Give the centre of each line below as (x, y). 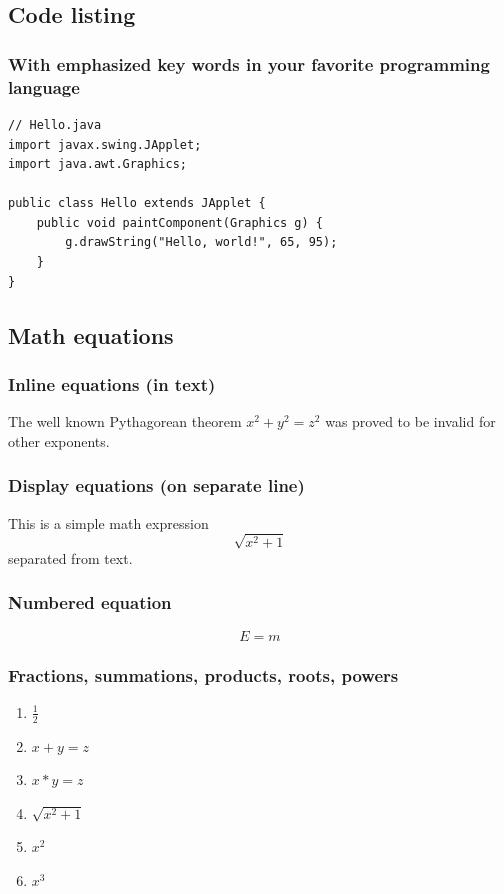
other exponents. (59, 440)
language (44, 86)
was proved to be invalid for (410, 421)
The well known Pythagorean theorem (125, 421)
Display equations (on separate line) (156, 485)
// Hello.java (55, 124)
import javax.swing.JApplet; (105, 144)
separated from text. (70, 557)
